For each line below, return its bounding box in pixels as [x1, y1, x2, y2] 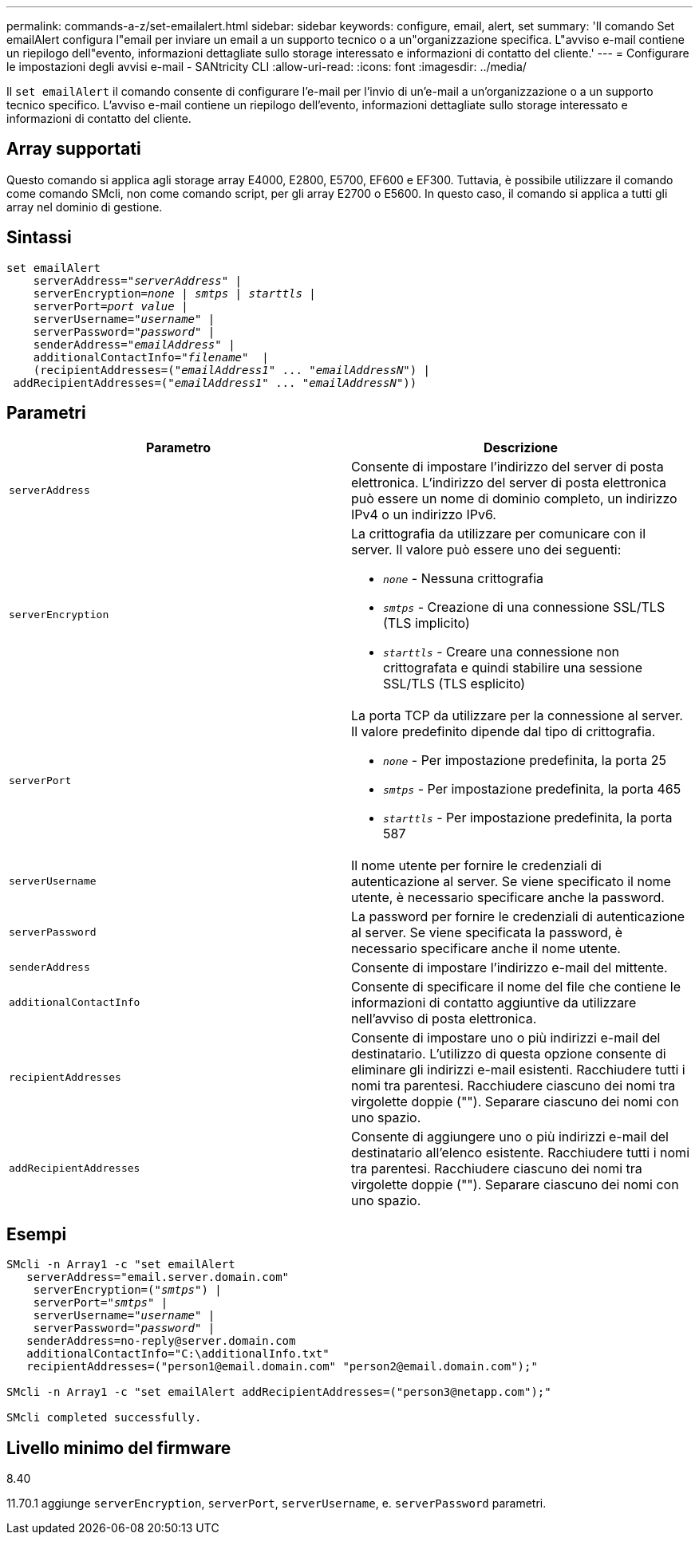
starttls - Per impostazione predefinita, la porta [383, 809, 673, 826]
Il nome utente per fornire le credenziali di [351, 857, 602, 873]
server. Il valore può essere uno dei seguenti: [351, 541, 622, 558]
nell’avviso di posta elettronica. [351, 1010, 537, 1027]
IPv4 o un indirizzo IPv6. [351, 506, 496, 522]
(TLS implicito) [383, 614, 470, 631]
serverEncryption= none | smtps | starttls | [33, 286, 316, 300]
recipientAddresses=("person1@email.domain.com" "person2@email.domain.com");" [26, 1360, 538, 1373]
